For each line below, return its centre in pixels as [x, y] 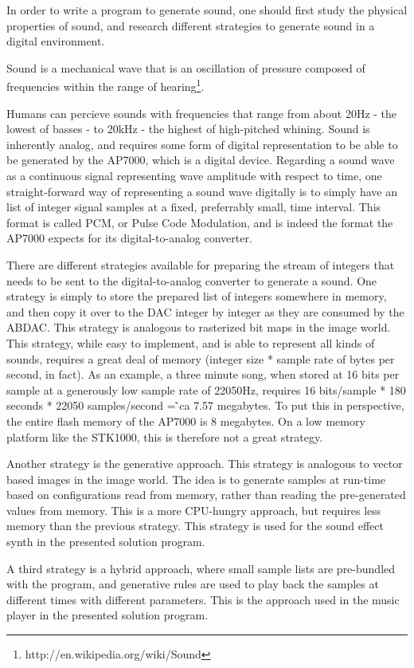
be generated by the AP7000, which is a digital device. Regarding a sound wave [201, 160]
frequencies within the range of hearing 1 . [105, 85]
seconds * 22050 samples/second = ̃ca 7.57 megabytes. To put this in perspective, [205, 405]
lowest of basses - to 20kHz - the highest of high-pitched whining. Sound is [188, 129]
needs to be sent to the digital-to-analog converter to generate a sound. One [192, 280]
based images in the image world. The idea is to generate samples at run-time [196, 479]
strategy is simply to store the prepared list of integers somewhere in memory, [197, 296]
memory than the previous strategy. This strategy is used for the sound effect [195, 526]
